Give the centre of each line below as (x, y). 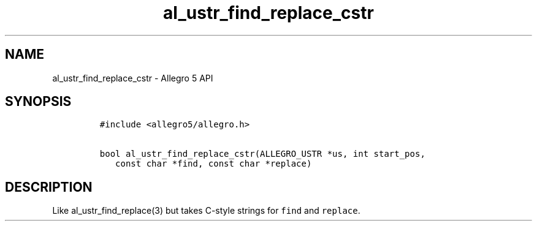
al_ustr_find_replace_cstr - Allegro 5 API (133, 78)
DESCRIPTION (49, 187)
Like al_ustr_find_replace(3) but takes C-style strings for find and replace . (206, 211)
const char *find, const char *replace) (214, 164)
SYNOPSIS (38, 102)
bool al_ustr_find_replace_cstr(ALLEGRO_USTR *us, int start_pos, (262, 154)
